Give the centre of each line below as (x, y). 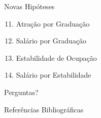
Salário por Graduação (51, 41)
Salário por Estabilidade (54, 75)
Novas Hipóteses (29, 6)
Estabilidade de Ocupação (56, 57)
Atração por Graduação (53, 23)
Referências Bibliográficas (44, 109)
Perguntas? (21, 92)
